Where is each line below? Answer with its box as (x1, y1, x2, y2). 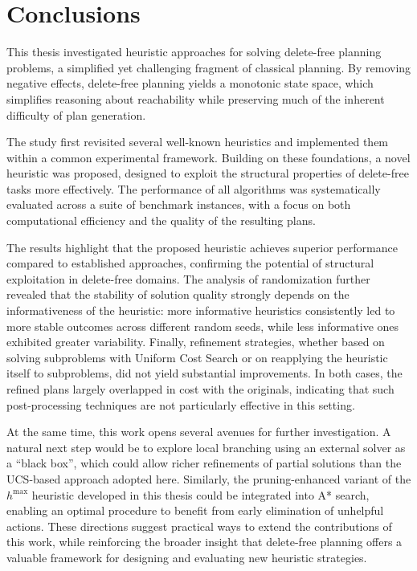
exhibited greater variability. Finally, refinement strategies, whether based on (6, 333, 385, 350)
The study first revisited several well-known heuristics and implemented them (6, 133, 389, 150)
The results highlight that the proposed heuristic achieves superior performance (6, 239, 398, 255)
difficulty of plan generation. (6, 106, 146, 123)
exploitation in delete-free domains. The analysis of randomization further (6, 270, 370, 287)
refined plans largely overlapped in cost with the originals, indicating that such (6, 381, 395, 397)
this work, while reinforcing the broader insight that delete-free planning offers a (6, 533, 403, 550)
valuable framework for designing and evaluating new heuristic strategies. (6, 549, 367, 565)
